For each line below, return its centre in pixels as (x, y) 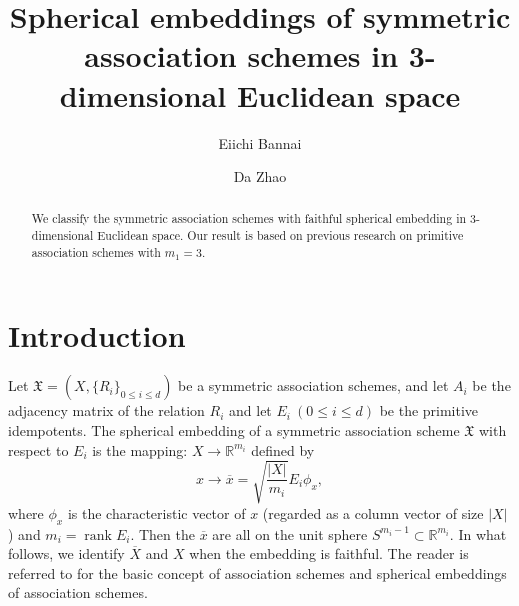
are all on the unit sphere (290, 533)
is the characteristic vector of (156, 512)
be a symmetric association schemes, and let (313, 385)
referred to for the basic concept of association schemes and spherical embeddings (257, 572)
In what (482, 533)
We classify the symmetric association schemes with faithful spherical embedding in (249, 218)
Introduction (97, 335)
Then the (166, 533)
